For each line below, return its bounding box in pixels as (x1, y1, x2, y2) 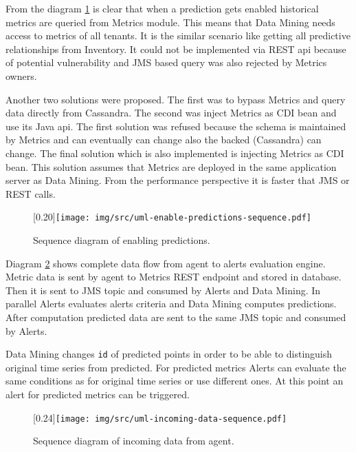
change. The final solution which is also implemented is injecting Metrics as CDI (5, 145, 344, 160)
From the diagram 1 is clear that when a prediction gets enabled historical (5, 1, 319, 15)
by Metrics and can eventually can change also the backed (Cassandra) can (5, 132, 322, 147)
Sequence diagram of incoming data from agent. (33, 433, 234, 448)
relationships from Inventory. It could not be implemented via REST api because (5, 41, 346, 56)
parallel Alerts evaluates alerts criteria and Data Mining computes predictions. (5, 296, 337, 311)
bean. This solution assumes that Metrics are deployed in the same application (5, 159, 337, 174)
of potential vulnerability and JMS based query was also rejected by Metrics (5, 55, 327, 70)
